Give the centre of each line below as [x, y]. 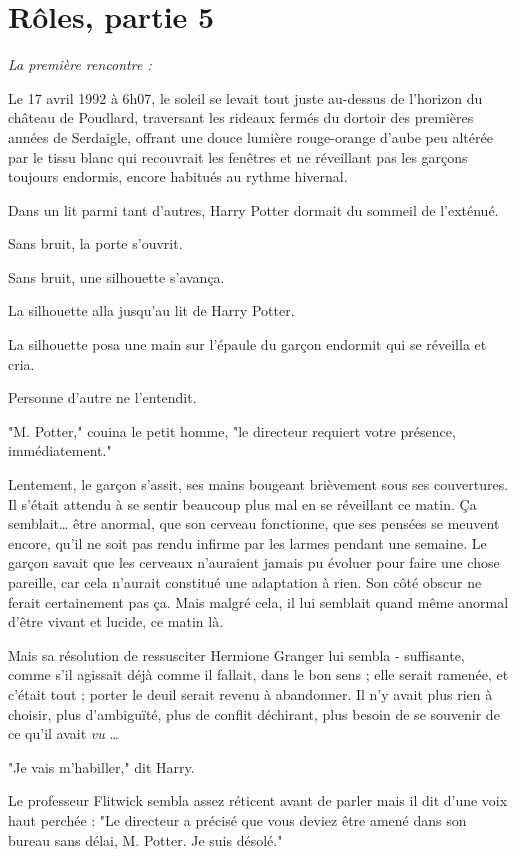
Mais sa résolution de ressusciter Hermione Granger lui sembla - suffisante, [236, 654]
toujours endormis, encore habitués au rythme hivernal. [178, 176]
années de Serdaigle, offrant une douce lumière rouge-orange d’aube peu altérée [250, 136]
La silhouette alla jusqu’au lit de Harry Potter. [151, 310]
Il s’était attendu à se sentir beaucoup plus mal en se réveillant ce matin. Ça [242, 503]
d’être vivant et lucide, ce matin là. [116, 621]
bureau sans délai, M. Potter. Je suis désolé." [145, 839]
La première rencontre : [80, 64]
